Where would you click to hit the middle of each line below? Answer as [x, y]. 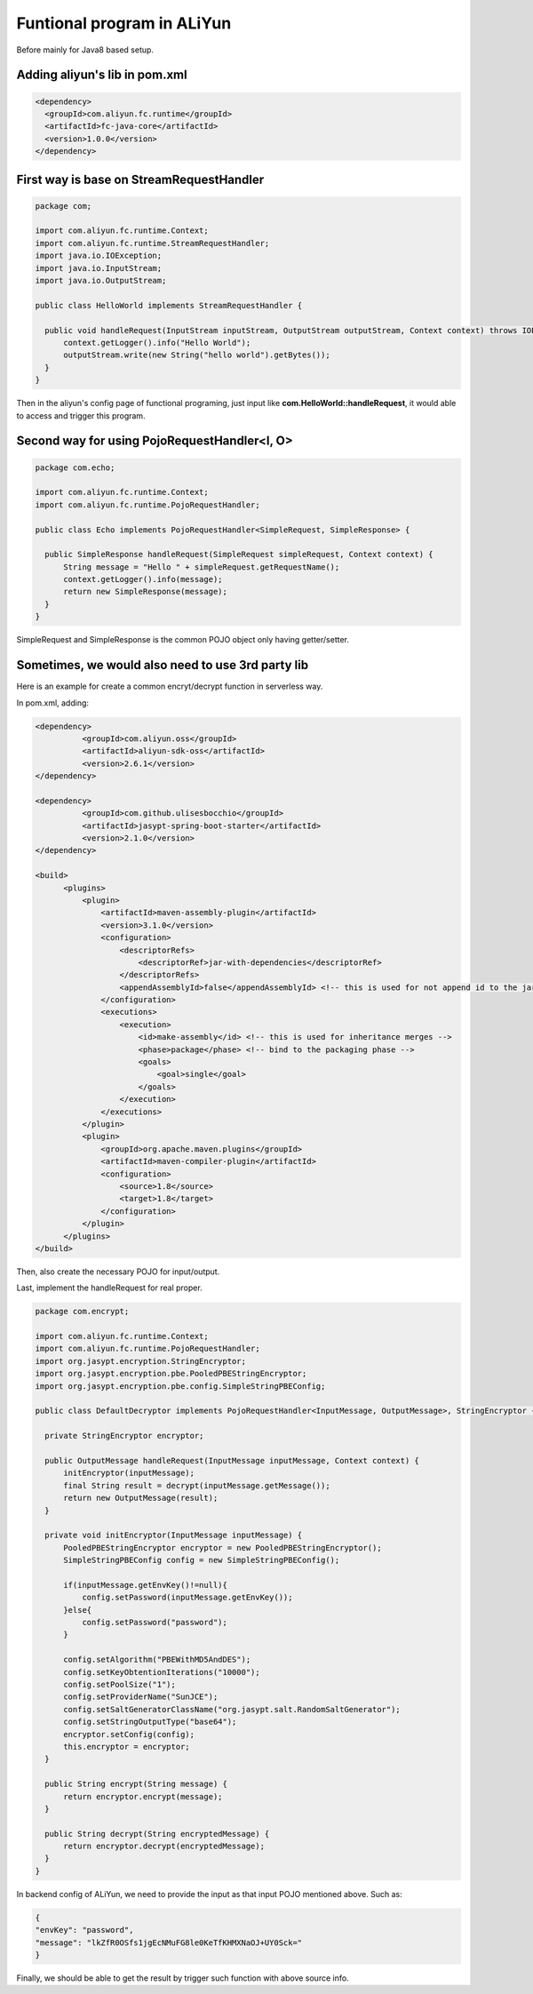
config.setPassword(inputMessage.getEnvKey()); [187, 1598]
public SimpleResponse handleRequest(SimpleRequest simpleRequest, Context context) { [239, 554]
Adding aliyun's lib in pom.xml [102, 75]
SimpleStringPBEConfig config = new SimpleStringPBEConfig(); [202, 1560]
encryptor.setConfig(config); [129, 1734]
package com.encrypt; [82, 1312]
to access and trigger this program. [81, 415]
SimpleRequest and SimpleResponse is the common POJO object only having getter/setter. [183, 640]
